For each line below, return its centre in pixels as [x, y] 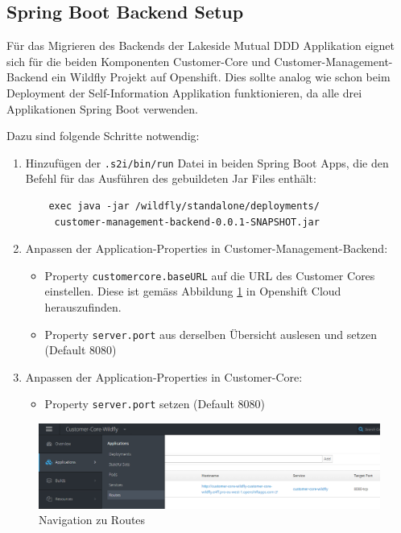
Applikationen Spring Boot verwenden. [102, 108]
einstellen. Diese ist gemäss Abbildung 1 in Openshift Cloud [193, 291]
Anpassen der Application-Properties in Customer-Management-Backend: [207, 248]
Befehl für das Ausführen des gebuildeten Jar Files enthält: [171, 178]
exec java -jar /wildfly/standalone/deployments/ [184, 207]
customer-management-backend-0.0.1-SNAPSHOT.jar [187, 222]
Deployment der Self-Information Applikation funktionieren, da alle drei [184, 92]
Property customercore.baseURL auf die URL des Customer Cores [210, 275]
